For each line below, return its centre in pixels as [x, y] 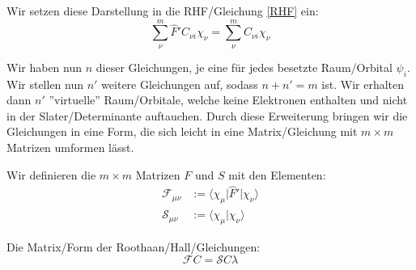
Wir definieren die [51, 174]
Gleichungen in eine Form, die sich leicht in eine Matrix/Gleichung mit [182, 131]
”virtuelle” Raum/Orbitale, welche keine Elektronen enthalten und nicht [228, 100]
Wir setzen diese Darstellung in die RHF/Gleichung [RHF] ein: [163, 11]
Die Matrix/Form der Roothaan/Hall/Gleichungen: [134, 247]
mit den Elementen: [277, 174]
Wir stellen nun [45, 84]
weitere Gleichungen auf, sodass [180, 84]
